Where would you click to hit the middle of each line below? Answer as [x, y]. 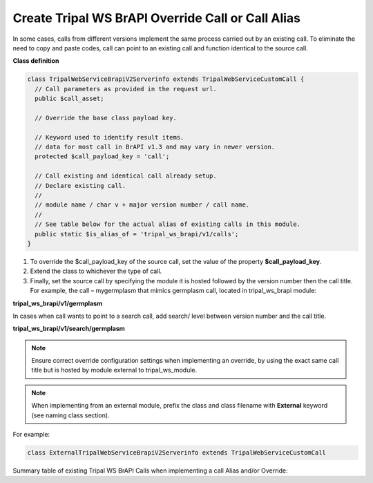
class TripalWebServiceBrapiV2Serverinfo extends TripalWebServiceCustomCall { [166, 79]
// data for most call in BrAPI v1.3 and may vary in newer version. [155, 147]
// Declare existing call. [80, 186]
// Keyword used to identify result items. [109, 137]
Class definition [36, 61]
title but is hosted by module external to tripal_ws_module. [114, 370]
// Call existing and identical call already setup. [126, 176]
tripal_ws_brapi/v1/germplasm [58, 303]
